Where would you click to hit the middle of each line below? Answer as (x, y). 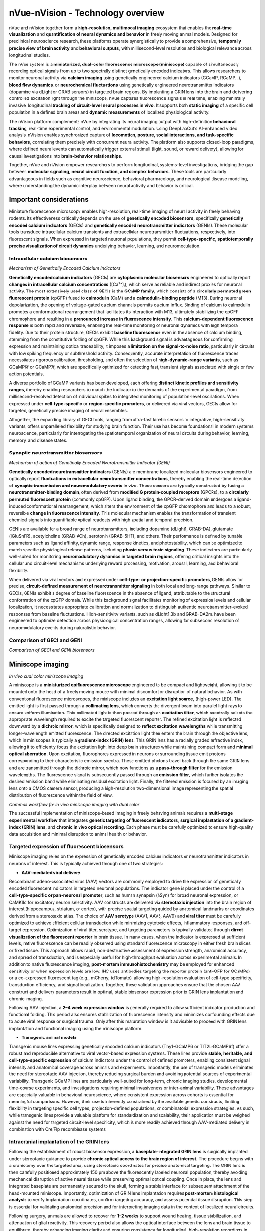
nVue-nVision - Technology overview (87, 13)
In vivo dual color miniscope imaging (46, 676)
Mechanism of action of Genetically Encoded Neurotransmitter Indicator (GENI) (90, 462)
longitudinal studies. (29, 55)
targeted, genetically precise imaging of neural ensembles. (68, 410)
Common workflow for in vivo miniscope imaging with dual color (74, 804)
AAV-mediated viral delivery (51, 873)
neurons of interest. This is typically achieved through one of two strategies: (86, 863)
